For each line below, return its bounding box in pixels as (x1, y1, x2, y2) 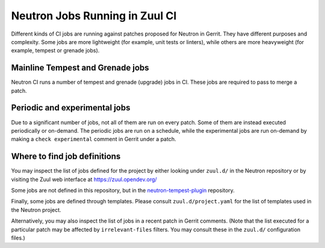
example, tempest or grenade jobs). (11, 47, 100, 54)
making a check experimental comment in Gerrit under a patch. (11, 136, 176, 143)
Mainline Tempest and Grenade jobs (11, 63, 150, 73)
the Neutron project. (11, 206, 61, 214)
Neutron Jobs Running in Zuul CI (11, 9, 177, 22)
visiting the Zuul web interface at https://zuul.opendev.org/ (11, 176, 157, 183)
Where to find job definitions (11, 151, 121, 162)
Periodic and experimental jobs (11, 103, 131, 113)
